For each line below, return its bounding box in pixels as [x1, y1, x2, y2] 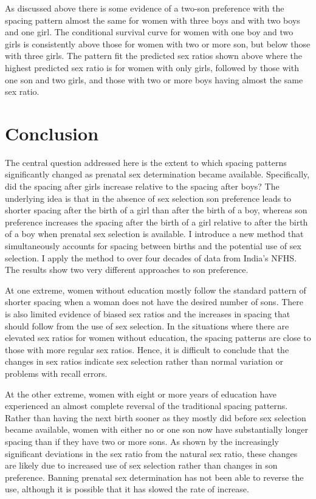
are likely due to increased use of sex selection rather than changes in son [5, 459, 278, 472]
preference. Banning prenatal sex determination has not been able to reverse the [5, 470, 304, 483]
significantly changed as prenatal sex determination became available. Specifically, [5, 168, 310, 181]
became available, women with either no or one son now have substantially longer [5, 423, 308, 436]
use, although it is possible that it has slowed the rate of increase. [5, 483, 249, 495]
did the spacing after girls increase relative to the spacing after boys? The [5, 180, 280, 193]
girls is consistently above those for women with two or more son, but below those [5, 37, 311, 50]
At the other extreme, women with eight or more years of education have [5, 387, 277, 400]
